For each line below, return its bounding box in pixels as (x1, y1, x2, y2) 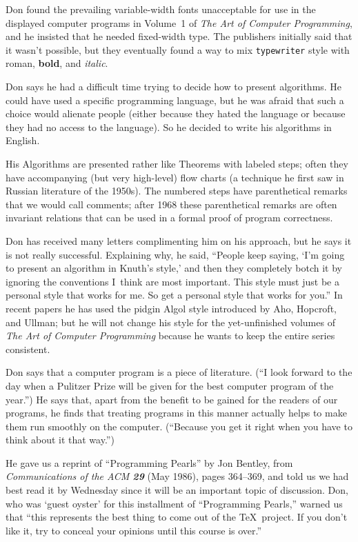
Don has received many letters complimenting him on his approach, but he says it (6, 233, 352, 248)
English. (6, 133, 40, 148)
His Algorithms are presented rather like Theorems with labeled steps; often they (6, 157, 348, 170)
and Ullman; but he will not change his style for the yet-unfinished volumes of (6, 314, 335, 329)
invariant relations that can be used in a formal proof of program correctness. (6, 210, 333, 225)
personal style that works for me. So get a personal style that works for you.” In (6, 288, 343, 302)
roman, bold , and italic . (6, 56, 108, 70)
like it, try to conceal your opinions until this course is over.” (6, 523, 262, 537)
